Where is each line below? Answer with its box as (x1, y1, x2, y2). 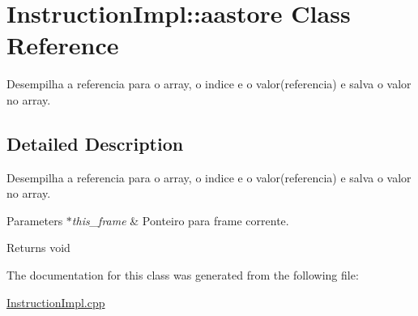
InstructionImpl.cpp (6, 293, 105, 310)
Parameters (6, 211, 63, 228)
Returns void (6, 239, 70, 256)
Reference (6, 28, 119, 62)
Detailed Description (6, 130, 184, 156)
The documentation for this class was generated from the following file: (6, 267, 359, 284)
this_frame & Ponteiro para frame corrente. (71, 211, 289, 228)
